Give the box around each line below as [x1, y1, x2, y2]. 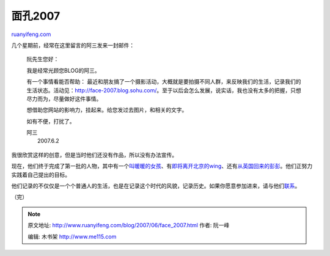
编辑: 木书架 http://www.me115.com [28, 233, 117, 240]
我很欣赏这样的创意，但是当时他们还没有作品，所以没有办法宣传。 [11, 151, 177, 158]
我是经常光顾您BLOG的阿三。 [26, 67, 100, 74]
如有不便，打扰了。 [26, 117, 75, 125]
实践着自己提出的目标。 [11, 171, 70, 178]
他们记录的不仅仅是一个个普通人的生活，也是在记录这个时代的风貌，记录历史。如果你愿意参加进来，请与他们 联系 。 [11, 182, 301, 189]
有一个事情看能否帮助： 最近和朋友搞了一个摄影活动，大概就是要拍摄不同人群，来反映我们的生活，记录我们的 [26, 78, 301, 86]
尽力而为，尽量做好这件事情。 [26, 95, 102, 102]
